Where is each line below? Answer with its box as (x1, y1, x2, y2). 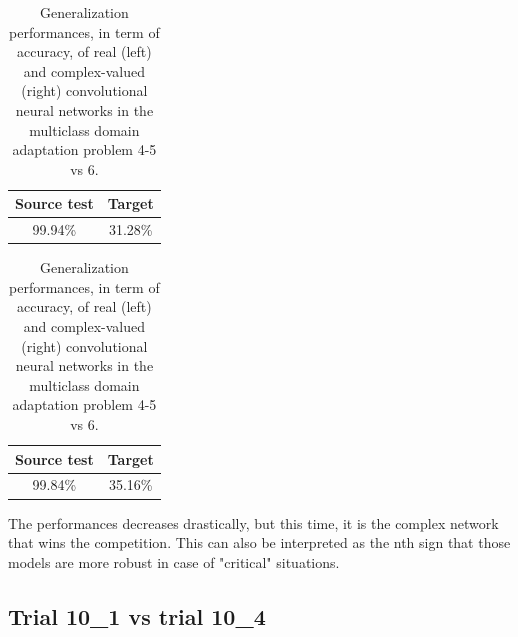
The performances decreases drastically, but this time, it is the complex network (8, 512, 499, 533)
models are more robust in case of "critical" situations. (8, 551, 340, 572)
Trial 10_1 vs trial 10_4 (8, 600, 266, 631)
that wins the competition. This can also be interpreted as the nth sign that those (8, 532, 511, 553)
